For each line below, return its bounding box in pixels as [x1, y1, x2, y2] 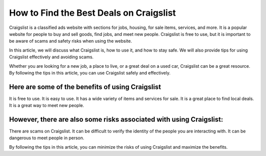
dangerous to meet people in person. [9, 135, 85, 141]
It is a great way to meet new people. [9, 103, 84, 108]
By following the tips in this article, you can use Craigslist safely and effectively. [9, 70, 171, 76]
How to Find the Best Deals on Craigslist [9, 7, 176, 18]
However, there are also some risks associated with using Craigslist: [9, 115, 224, 124]
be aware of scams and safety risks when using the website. [9, 38, 133, 44]
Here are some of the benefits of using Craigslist [9, 82, 161, 91]
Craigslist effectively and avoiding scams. [9, 54, 94, 60]
